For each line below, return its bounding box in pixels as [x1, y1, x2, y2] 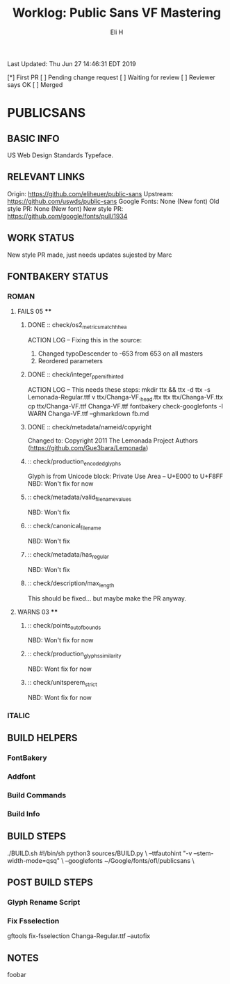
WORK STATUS [7, 232, 75, 244]
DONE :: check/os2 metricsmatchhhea [27, 321, 127, 331]
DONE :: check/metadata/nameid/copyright [27, 422, 151, 431]
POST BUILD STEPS [7, 877, 94, 889]
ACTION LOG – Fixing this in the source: [27, 336, 142, 344]
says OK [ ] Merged [7, 80, 63, 88]
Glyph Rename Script [7, 898, 81, 907]
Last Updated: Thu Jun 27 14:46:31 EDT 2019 [7, 59, 137, 68]
